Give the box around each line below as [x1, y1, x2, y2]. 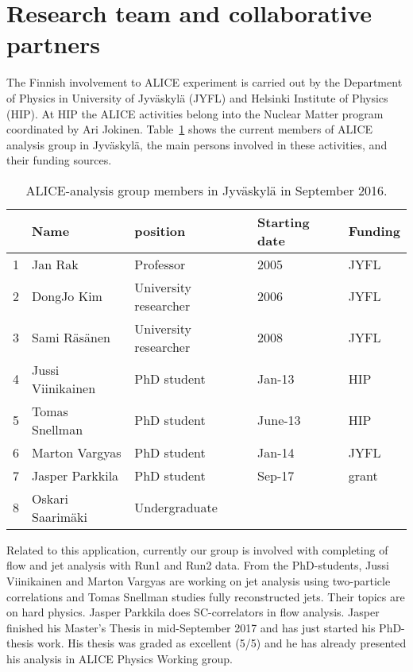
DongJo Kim [32, 287, 102, 306]
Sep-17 [257, 465, 295, 485]
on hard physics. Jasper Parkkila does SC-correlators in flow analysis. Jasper [6, 604, 380, 620]
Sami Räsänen [32, 328, 110, 347]
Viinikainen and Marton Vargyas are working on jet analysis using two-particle [6, 573, 391, 589]
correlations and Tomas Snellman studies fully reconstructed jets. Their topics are [6, 588, 405, 604]
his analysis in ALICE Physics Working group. [6, 651, 233, 667]
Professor [134, 254, 186, 273]
